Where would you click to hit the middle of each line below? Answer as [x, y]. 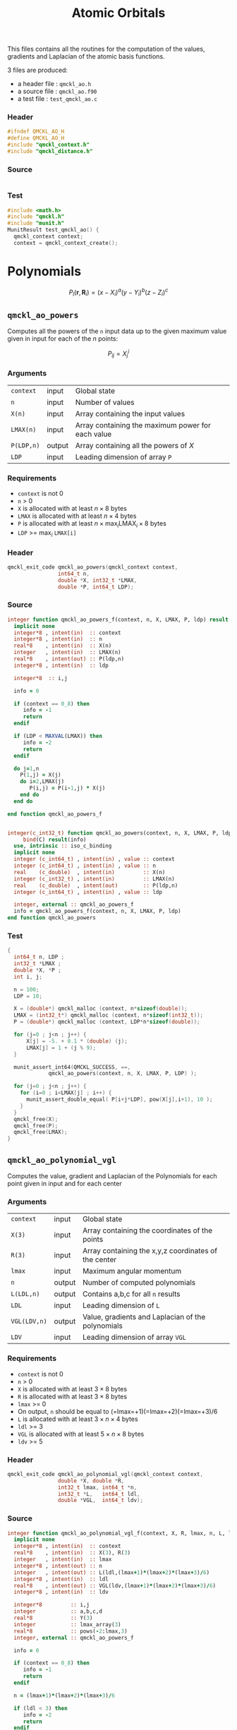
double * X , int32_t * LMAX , [97, 580]
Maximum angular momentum [132, 1271]
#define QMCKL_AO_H [36, 138]
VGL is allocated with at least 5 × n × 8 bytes [81, 1434]
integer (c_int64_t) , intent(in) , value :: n [85, 866]
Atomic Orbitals [119, 13]
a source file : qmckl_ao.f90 [57, 91]
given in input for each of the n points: [63, 339]
